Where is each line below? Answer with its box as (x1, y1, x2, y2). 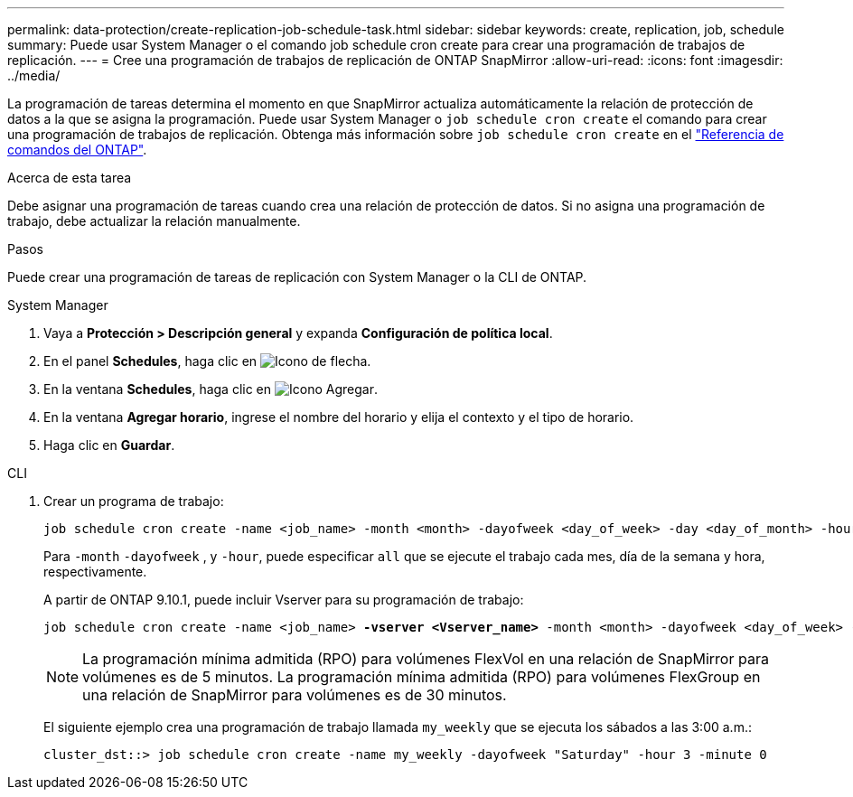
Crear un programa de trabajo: (43, 493, 224, 509)
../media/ (7, 68, 61, 83)
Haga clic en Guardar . (43, 437, 175, 453)
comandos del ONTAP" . (7, 142, 147, 157)
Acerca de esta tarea (7, 170, 132, 185)
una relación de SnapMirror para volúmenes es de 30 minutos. (82, 686, 507, 704)
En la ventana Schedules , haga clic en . (43, 381, 378, 397)
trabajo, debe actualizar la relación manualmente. (7, 213, 301, 229)
